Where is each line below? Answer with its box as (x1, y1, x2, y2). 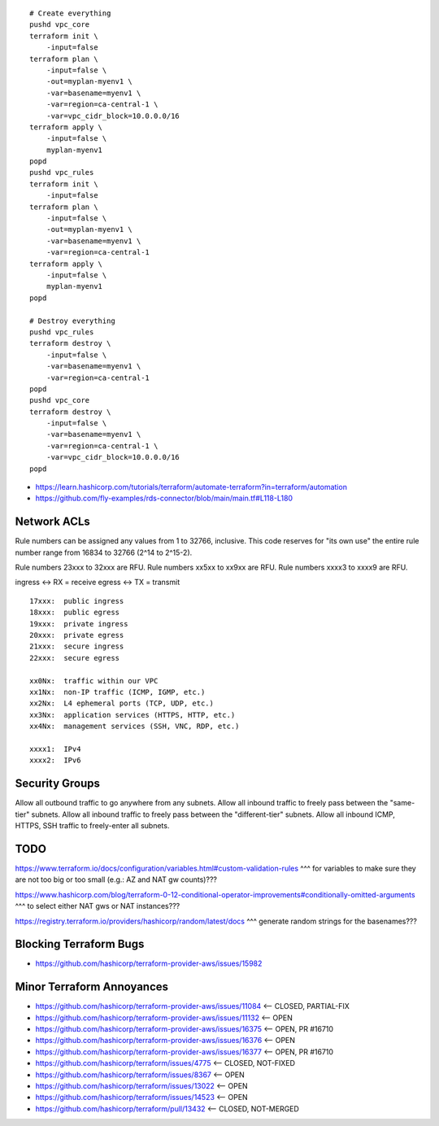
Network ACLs (15, 515, 91, 529)
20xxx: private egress (29, 631, 124, 640)
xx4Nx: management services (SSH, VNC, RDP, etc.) (29, 722, 240, 731)
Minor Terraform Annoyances (15, 980, 169, 994)
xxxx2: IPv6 (29, 756, 81, 765)
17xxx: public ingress (29, 596, 124, 605)
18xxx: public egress (29, 608, 120, 618)
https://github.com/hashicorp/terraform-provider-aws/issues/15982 (35, 958, 263, 968)
